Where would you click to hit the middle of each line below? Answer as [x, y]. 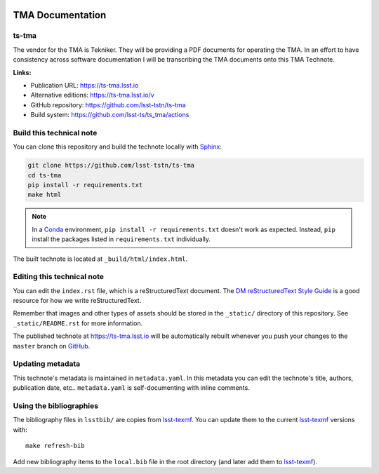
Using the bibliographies [55, 405]
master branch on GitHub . [52, 346]
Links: [22, 72]
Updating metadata [47, 364]
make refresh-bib [55, 446]
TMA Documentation [60, 15]
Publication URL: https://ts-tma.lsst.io [85, 85]
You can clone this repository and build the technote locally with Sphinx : [118, 147]
